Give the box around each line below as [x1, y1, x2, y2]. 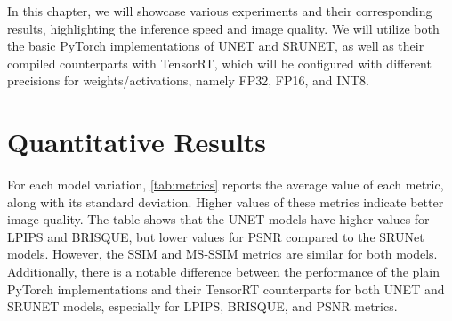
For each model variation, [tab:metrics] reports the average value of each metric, [7, 175, 444, 194]
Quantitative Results [7, 124, 267, 160]
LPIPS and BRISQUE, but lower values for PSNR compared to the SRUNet [7, 227, 424, 245]
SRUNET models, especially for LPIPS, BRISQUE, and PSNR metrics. [7, 297, 398, 316]
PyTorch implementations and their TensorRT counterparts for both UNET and [7, 279, 445, 298]
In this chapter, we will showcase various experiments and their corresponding [7, 2, 432, 20]
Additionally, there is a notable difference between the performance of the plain [7, 262, 440, 281]
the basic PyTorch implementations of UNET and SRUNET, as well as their [7, 36, 424, 55]
